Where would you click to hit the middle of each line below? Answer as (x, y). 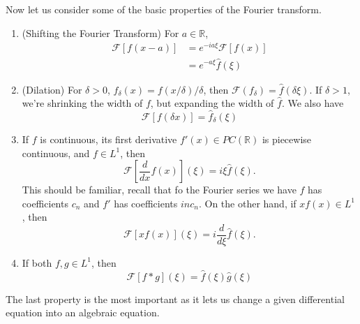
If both (37, 262)
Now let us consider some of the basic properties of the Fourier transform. (164, 9)
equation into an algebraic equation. (83, 312)
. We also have (313, 103)
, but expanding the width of (212, 103)
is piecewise (287, 139)
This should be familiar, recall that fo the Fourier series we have (159, 190)
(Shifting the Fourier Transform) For (100, 32)
